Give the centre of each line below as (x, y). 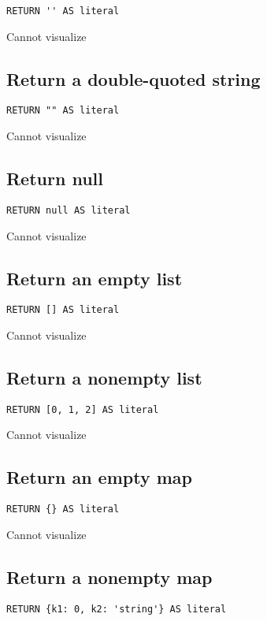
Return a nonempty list (104, 377)
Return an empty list (95, 278)
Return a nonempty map (109, 576)
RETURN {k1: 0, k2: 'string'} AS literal (117, 609)
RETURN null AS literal (69, 210)
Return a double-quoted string (133, 78)
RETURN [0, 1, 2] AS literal (83, 409)
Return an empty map (99, 477)
